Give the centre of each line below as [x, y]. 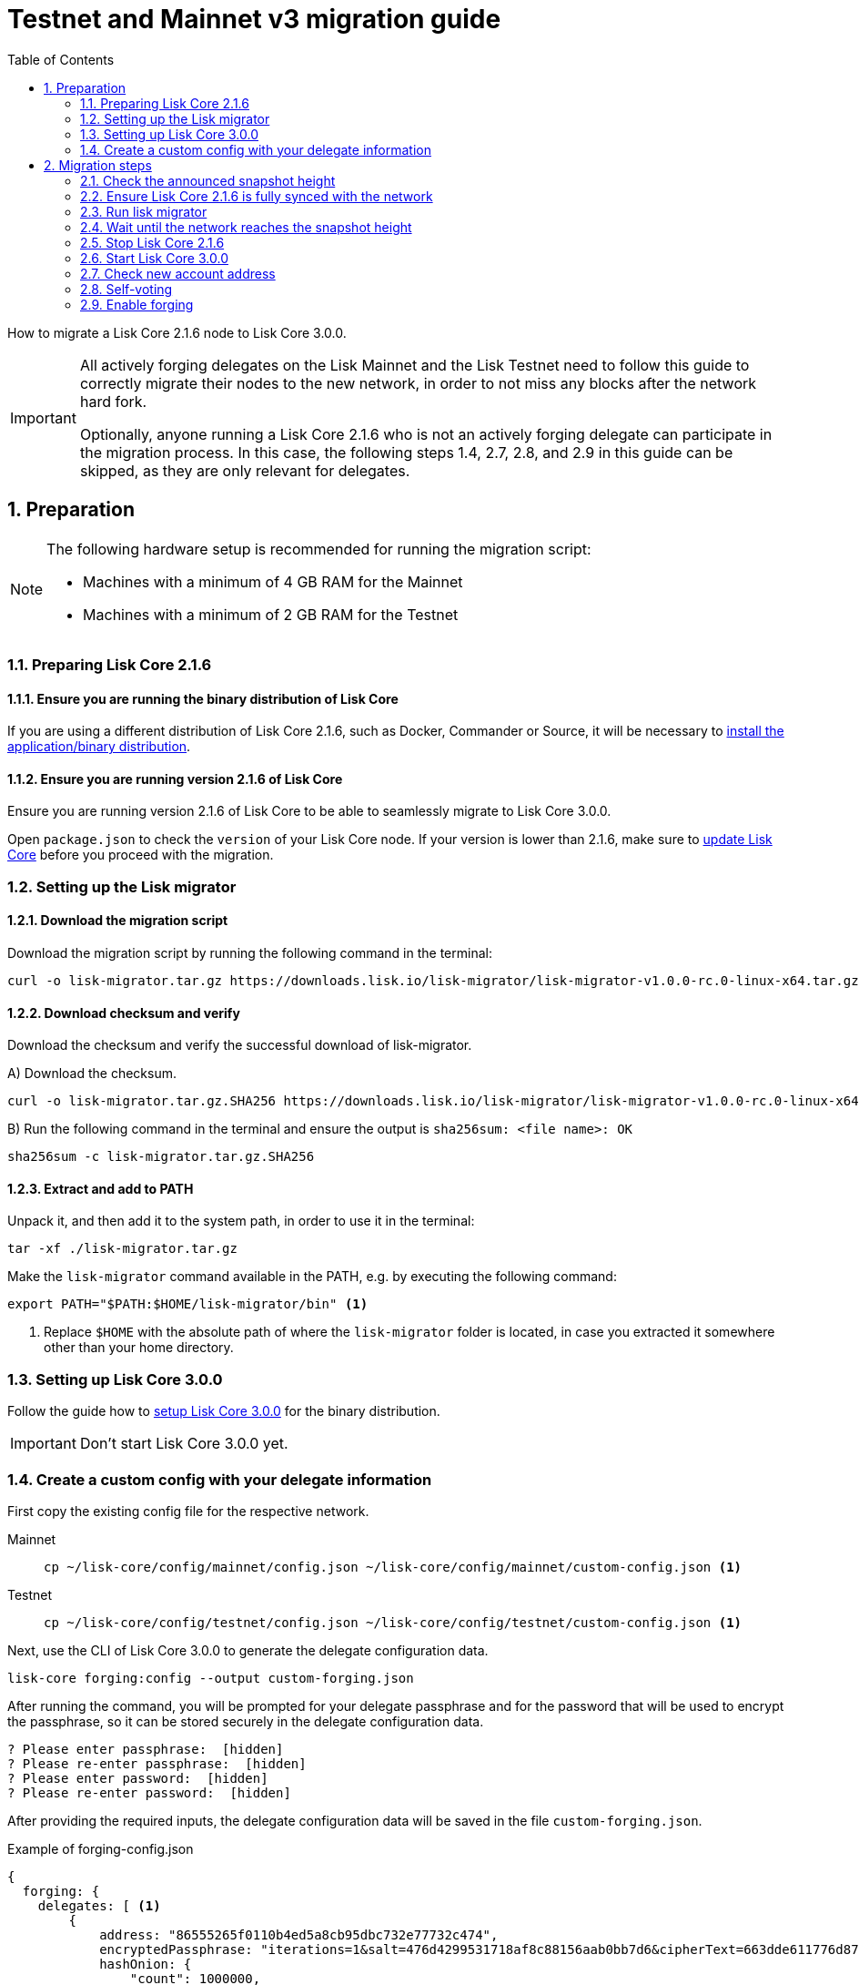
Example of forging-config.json [101, 1848]
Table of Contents [61, 59]
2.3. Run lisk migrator [144, 211]
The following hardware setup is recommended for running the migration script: [319, 549]
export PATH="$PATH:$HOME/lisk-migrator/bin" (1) [188, 1304]
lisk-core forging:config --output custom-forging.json [211, 1678]
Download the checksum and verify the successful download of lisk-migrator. [240, 1045]
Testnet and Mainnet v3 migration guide [254, 19]
